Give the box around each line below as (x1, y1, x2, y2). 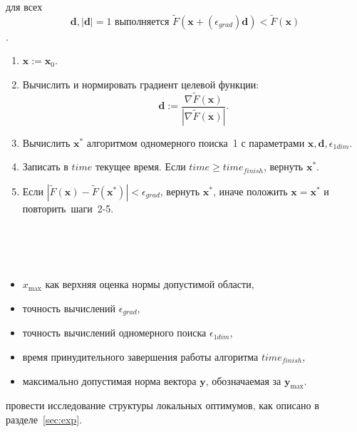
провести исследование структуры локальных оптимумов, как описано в (6, 398, 319, 413)
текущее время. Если (95, 159, 186, 174)
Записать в (22, 159, 68, 174)
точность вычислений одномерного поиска (22, 325, 207, 340)
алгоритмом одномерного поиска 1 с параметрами (86, 135, 305, 150)
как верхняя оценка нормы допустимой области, (45, 277, 254, 292)
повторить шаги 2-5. (22, 200, 114, 215)
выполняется (115, 16, 170, 27)
